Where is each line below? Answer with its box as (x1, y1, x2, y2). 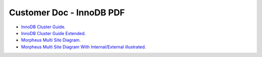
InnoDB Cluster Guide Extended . (21, 30, 86, 36)
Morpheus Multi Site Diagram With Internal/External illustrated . (21, 44, 147, 50)
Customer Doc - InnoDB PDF (9, 7, 125, 18)
